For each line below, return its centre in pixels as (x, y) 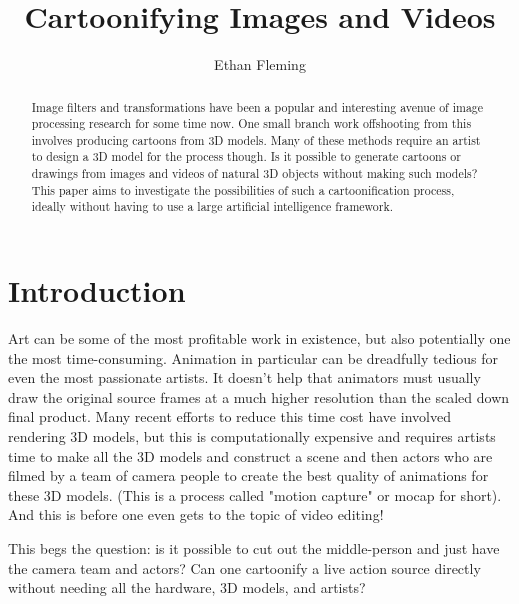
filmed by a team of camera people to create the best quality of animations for (248, 475)
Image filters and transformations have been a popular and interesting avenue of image (257, 106)
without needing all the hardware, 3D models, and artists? (187, 587)
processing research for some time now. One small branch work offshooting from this (251, 123)
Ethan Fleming (260, 64)
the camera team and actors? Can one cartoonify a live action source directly (244, 567)
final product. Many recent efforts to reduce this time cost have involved (229, 416)
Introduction (97, 290)
